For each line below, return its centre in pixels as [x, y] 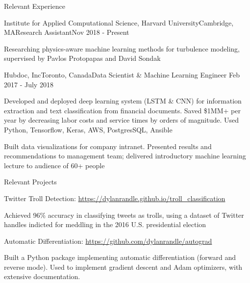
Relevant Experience [35, 6]
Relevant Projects [30, 182]
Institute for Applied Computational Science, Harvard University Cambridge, [119, 22]
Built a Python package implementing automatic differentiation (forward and [120, 257]
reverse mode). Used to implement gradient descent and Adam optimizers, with [123, 267]
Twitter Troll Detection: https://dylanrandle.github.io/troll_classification [115, 198]
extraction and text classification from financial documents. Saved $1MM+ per [122, 110]
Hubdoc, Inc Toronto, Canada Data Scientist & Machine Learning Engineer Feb [122, 74]
